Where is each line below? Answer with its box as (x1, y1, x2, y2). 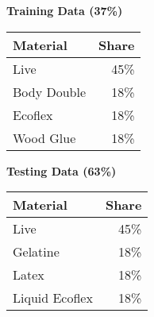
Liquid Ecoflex (13, 288, 93, 307)
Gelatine (13, 242, 60, 261)
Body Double (13, 82, 87, 101)
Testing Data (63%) (6, 162, 117, 179)
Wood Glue (13, 128, 76, 147)
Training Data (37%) (6, 2, 123, 18)
